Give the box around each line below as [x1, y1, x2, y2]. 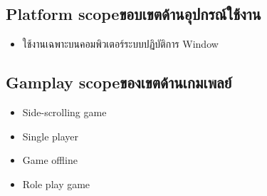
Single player [22, 128, 79, 143]
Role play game [22, 176, 90, 191]
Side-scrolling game [22, 105, 107, 119]
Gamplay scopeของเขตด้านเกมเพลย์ [6, 71, 232, 93]
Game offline [22, 153, 78, 167]
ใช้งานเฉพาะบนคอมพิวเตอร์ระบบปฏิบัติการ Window [22, 36, 219, 51]
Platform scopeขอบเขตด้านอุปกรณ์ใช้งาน [6, 3, 261, 25]
